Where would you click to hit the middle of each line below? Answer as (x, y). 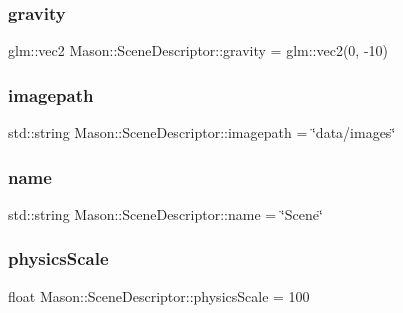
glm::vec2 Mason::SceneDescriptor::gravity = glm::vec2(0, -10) (198, 50)
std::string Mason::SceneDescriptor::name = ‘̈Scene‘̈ (165, 213)
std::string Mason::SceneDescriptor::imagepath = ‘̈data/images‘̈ (202, 132)
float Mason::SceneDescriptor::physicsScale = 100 (159, 295)
